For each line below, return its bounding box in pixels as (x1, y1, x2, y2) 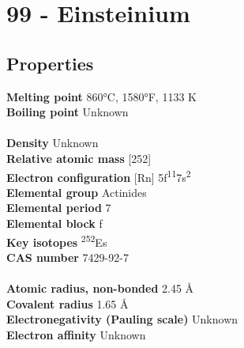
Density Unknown (6, 134, 99, 151)
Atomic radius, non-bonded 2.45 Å (6, 280, 194, 297)
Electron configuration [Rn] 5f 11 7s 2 (6, 166, 191, 185)
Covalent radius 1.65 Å (6, 295, 129, 312)
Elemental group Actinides (6, 183, 147, 200)
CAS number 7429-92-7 (6, 248, 129, 265)
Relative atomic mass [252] (6, 149, 152, 166)
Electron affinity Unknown (6, 326, 146, 342)
